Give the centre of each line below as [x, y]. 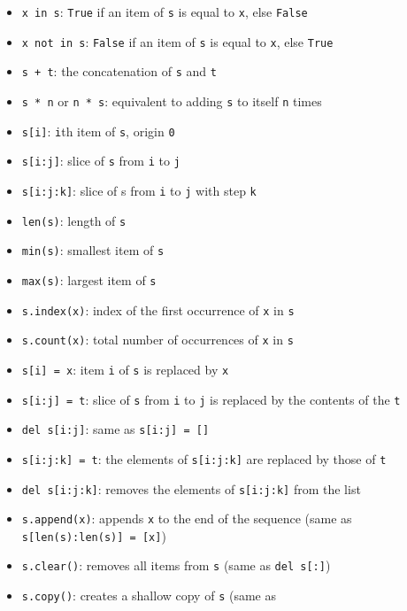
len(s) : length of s [74, 220]
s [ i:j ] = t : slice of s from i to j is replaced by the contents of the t [211, 399]
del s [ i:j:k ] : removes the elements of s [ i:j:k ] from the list [191, 488]
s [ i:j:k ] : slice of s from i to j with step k [139, 190]
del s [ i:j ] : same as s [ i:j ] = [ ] [115, 429]
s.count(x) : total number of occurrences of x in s [157, 340]
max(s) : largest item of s [89, 279]
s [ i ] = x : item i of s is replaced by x [125, 369]
